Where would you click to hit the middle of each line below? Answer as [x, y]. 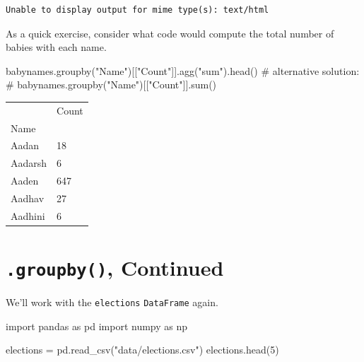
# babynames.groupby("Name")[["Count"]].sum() [111, 84]
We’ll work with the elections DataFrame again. [112, 302]
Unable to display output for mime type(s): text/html [137, 10]
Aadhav [28, 198]
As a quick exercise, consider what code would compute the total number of [170, 33]
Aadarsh [29, 163]
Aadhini [28, 215]
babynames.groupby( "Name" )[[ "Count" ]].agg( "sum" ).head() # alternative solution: [183, 70]
